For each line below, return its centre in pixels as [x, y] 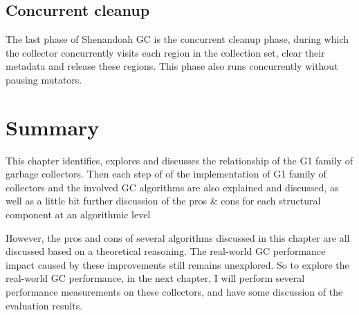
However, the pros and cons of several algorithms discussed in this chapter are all [178, 237]
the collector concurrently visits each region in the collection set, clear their [165, 52]
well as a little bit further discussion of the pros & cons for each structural [163, 201]
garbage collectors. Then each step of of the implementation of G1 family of [166, 174]
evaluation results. [44, 305]
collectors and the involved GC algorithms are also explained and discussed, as [172, 187]
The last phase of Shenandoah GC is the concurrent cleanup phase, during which [177, 39]
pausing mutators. [44, 79]
